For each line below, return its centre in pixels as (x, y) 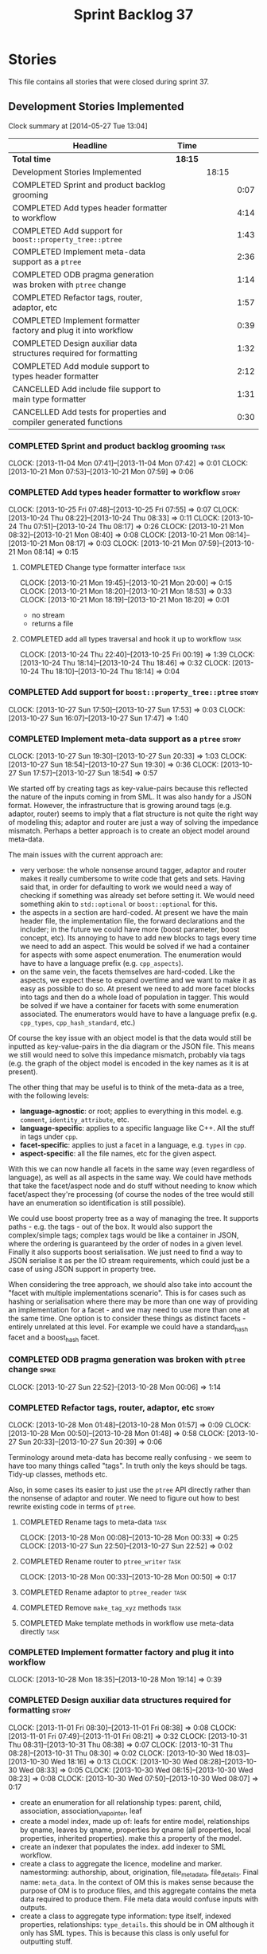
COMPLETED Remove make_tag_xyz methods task (101, 1608)
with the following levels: (49, 1095)
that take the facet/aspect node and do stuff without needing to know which (133, 1186)
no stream (48, 615)
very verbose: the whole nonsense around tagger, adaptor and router (133, 869)
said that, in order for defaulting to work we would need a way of (126, 887)
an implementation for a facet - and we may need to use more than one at (129, 1309)
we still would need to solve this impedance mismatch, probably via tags (127, 1054)
